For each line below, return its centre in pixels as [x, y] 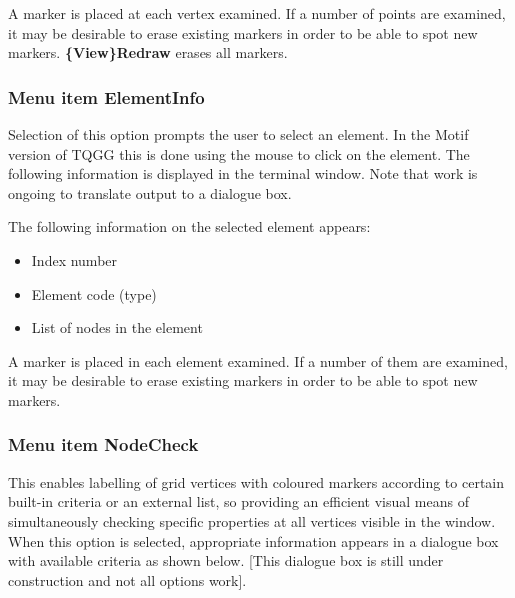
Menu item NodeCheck [103, 444]
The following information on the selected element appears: [189, 226]
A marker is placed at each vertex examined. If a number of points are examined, [257, 13]
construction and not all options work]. [127, 579]
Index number [74, 259]
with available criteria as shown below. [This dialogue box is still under [226, 560]
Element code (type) [94, 293]
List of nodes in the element [117, 327]
